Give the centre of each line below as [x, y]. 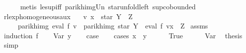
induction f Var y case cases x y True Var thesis [123, 35]
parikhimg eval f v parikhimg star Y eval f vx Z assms [113, 26]
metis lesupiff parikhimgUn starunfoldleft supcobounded [108, 6]
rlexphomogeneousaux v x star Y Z [68, 16]
